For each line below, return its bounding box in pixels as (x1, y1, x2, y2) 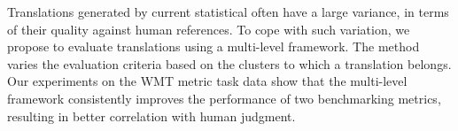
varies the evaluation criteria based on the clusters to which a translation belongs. (7, 54, 452, 73)
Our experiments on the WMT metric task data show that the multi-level (7, 72, 408, 90)
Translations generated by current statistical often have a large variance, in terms (7, 3, 449, 20)
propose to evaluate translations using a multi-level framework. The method (7, 37, 420, 56)
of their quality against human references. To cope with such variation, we (7, 19, 410, 38)
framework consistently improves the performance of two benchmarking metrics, (7, 89, 441, 107)
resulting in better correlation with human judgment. (7, 106, 296, 125)
